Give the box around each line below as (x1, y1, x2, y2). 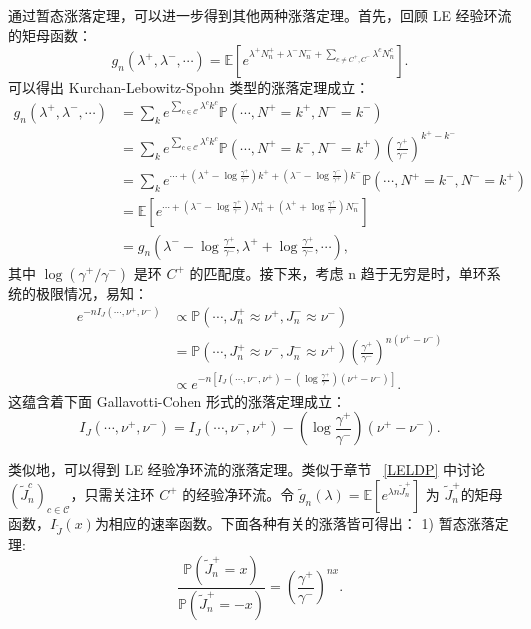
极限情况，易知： (35, 282, 148, 303)
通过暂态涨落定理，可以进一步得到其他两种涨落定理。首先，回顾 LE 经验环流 (8, 5, 512, 25)
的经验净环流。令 (182, 483, 295, 504)
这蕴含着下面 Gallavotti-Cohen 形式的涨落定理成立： (8, 390, 347, 411)
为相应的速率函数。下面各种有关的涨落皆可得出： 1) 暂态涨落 (94, 512, 495, 533)
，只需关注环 (70, 483, 155, 504)
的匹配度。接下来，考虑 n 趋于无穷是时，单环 (189, 262, 487, 283)
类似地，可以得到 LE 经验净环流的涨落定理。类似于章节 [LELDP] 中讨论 (8, 459, 486, 480)
